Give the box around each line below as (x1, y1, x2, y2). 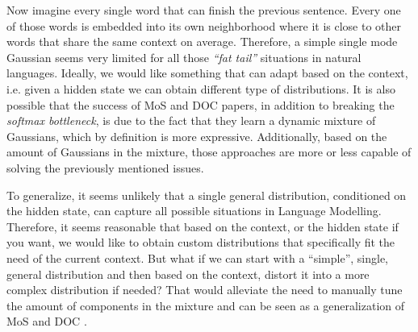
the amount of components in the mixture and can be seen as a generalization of (6, 297, 405, 313)
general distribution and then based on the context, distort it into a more (6, 265, 370, 282)
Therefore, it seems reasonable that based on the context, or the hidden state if (6, 218, 399, 234)
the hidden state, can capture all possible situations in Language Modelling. (6, 202, 382, 219)
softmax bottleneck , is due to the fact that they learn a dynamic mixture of (6, 112, 376, 129)
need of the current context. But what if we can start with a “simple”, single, (6, 249, 389, 266)
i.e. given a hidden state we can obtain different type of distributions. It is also (6, 80, 395, 97)
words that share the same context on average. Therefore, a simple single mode (6, 33, 398, 50)
